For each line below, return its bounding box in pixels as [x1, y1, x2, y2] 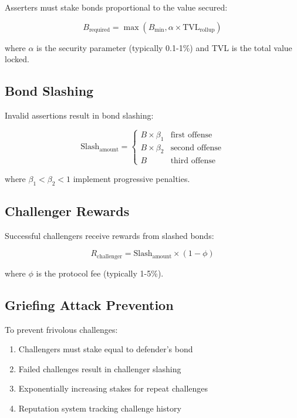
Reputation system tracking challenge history [18, 402, 181, 414]
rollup [200, 27, 215, 33]
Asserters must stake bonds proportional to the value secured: [5, 1, 228, 13]
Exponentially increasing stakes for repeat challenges [18, 382, 208, 395]
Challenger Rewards [5, 201, 130, 220]
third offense [170, 156, 215, 165]
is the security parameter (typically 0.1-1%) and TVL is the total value [36, 41, 292, 53]
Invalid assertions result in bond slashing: [5, 109, 154, 121]
